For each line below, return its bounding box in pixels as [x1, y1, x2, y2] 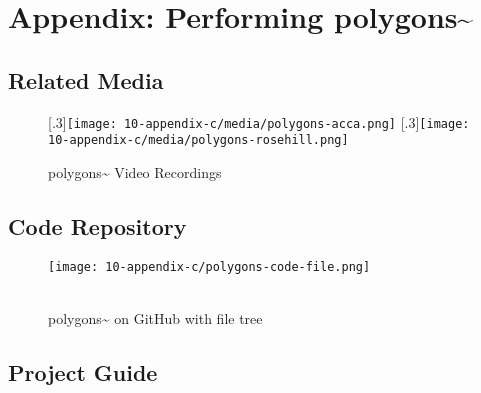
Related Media [8, 64, 164, 95]
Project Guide [8, 356, 158, 387]
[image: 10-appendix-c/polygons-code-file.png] [48, 259, 371, 274]
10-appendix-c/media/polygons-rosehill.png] [48, 133, 349, 148]
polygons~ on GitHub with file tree [48, 307, 263, 328]
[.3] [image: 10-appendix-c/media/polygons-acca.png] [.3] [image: [48, 111, 470, 132]
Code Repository [8, 210, 187, 241]
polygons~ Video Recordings [48, 161, 222, 182]
